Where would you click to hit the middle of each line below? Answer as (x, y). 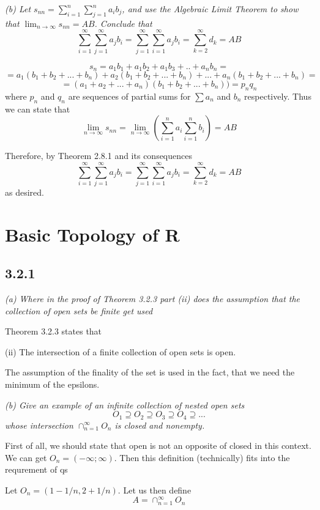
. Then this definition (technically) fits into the (202, 457)
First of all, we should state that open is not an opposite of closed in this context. (158, 445)
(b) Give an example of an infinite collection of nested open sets (125, 405)
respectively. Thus (278, 96)
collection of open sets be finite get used (79, 310)
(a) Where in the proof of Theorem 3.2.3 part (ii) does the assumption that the (153, 299)
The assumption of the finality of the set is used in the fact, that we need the (150, 372)
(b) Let (18, 9)
